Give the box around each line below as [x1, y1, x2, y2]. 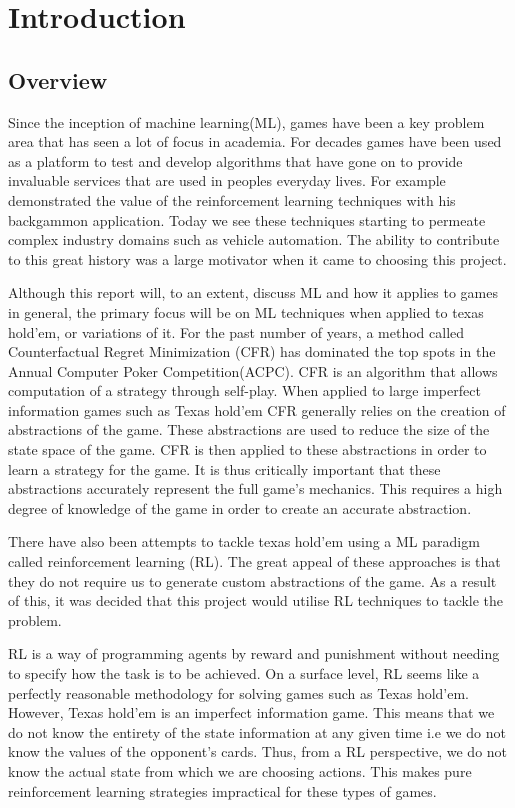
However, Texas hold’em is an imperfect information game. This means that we [8, 702, 495, 723]
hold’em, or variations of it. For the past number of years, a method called [8, 321, 465, 342]
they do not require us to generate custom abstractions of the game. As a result [8, 570, 497, 591]
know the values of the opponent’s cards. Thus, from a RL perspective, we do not [8, 741, 508, 762]
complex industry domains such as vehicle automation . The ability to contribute [8, 229, 500, 250]
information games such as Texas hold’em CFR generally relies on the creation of [8, 399, 506, 420]
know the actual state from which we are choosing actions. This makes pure [8, 760, 472, 781]
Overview [8, 64, 108, 95]
